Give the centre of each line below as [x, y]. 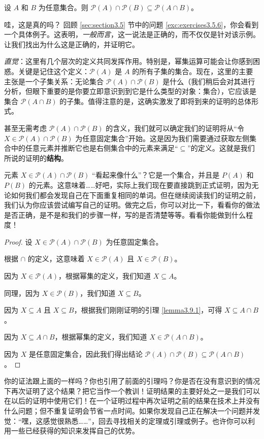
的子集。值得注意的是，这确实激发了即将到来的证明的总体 [156, 101]
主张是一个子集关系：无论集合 [54, 81]
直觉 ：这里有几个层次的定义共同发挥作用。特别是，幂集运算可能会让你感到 [128, 61]
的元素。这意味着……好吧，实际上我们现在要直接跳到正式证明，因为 [140, 184]
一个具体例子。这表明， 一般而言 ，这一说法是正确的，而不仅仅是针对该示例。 [132, 34]
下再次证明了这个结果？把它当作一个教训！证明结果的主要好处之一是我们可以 [132, 391]
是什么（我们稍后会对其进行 [209, 81]
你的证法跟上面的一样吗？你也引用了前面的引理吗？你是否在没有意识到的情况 [132, 381]
